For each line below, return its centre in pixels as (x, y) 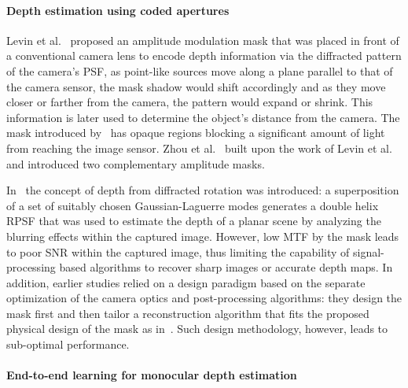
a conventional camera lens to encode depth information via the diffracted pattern (204, 55)
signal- (368, 251)
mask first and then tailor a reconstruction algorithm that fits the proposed (188, 313)
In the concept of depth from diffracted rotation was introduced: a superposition (203, 190)
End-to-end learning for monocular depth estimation (152, 375)
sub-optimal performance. (68, 344)
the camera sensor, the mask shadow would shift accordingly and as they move (196, 86)
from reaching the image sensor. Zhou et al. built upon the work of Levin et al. (199, 148)
